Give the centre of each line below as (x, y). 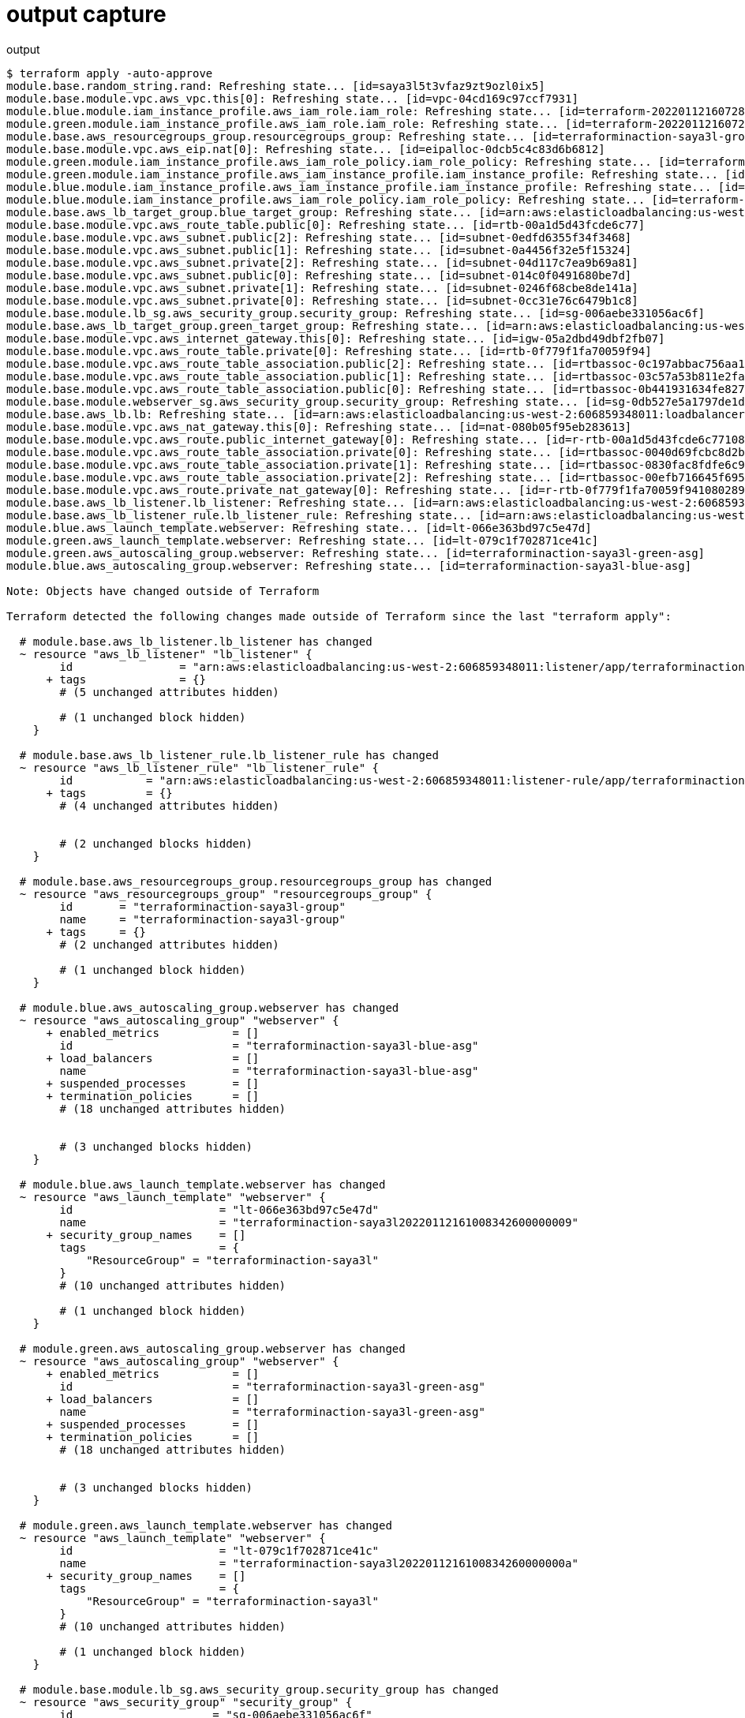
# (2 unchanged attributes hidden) (169, 944)
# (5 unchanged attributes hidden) (169, 692)
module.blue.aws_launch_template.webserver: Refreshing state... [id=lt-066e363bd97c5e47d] (299, 528)
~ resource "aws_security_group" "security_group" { (186, 1702)
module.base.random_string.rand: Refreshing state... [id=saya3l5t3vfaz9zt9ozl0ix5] (276, 86)
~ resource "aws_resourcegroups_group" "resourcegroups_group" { (226, 894)
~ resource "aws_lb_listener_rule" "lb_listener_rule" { (199, 767)
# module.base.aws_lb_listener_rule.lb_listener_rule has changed (229, 755)
